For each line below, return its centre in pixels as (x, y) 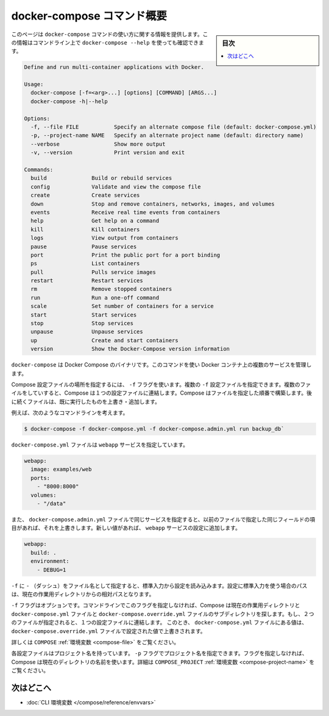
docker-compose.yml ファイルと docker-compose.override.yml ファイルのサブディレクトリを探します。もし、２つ (163, 614)
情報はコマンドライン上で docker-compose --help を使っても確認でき (108, 42)
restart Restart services (87, 281)
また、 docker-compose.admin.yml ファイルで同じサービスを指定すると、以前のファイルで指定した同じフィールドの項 (163, 520)
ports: (41, 478)
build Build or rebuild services (101, 178)
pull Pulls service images (94, 272)
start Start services (84, 315)
